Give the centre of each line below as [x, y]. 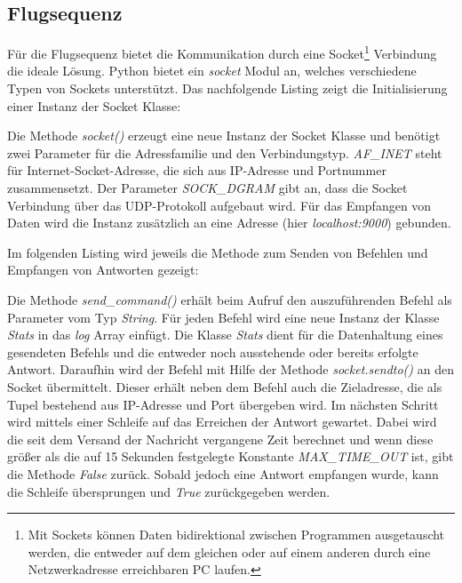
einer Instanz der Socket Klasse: [94, 105]
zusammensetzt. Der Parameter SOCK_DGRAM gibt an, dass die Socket [207, 188]
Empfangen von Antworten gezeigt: [103, 270]
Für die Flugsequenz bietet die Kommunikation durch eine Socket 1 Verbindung [222, 52]
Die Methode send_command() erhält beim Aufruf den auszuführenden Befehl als [230, 299]
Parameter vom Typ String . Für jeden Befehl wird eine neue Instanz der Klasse [223, 317]
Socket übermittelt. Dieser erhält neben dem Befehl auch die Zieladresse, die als [225, 386]
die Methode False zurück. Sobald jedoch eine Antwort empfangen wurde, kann [223, 473]
